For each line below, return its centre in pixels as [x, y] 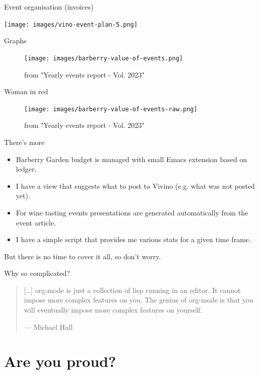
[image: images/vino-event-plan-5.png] [71, 24]
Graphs [15, 41]
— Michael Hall [48, 326]
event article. [36, 222]
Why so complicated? [37, 273]
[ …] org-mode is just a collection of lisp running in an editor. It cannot [132, 290]
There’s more [24, 142]
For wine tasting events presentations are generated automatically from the [132, 212]
